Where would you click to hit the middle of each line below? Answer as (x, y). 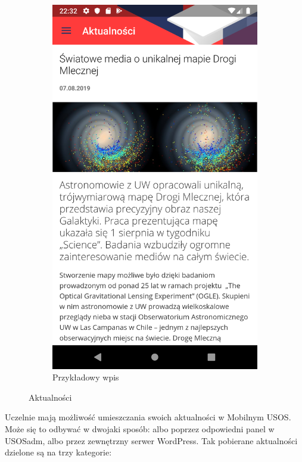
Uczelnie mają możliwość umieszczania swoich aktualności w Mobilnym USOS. (148, 417)
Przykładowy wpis (86, 377)
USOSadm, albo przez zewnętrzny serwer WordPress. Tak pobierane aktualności (151, 440)
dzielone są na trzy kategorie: (58, 452)
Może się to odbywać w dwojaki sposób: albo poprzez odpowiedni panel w (140, 428)
